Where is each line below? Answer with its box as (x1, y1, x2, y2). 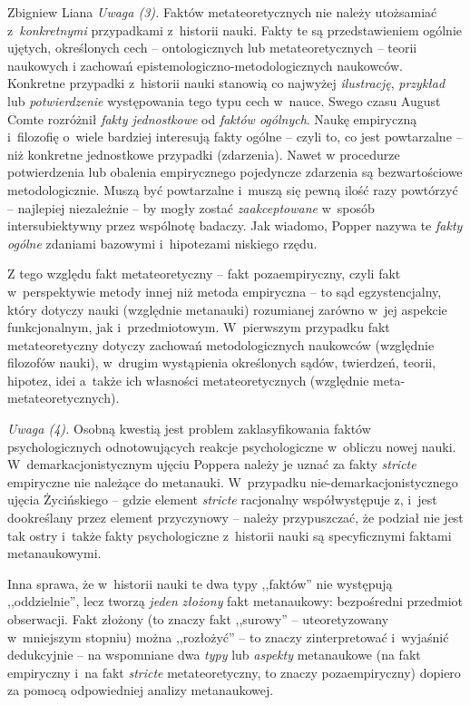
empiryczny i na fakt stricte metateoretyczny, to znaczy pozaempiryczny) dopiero (7, 662, 461, 681)
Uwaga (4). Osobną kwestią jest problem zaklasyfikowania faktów (7, 419, 371, 438)
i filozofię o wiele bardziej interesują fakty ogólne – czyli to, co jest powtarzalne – (7, 127, 463, 146)
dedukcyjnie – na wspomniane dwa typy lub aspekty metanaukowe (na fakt (7, 645, 421, 664)
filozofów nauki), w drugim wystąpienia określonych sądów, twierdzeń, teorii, (7, 353, 436, 372)
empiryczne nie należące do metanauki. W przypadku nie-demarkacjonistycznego (7, 472, 458, 491)
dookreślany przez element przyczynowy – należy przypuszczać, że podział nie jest (7, 508, 464, 527)
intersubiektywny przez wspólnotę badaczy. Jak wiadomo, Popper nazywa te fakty (7, 216, 463, 235)
